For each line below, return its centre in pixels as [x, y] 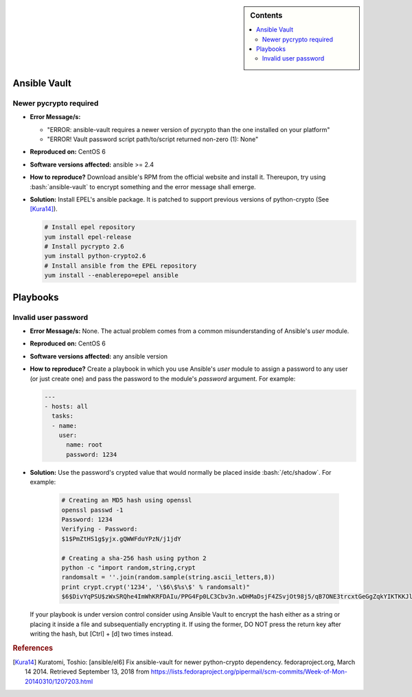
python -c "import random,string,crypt [128, 567]
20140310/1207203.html [59, 681]
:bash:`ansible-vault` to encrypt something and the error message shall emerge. [143, 186]
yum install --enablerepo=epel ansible [111, 276]
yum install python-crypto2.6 [95, 256]
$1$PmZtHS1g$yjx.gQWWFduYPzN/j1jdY [121, 539]
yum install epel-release [88, 237]
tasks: [63, 416]
